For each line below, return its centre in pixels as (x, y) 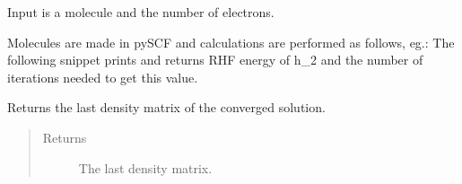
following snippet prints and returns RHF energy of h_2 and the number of (215, 60)
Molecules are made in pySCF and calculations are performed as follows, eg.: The (231, 42)
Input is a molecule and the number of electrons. (141, 12)
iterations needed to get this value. (103, 77)
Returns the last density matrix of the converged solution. (166, 107)
